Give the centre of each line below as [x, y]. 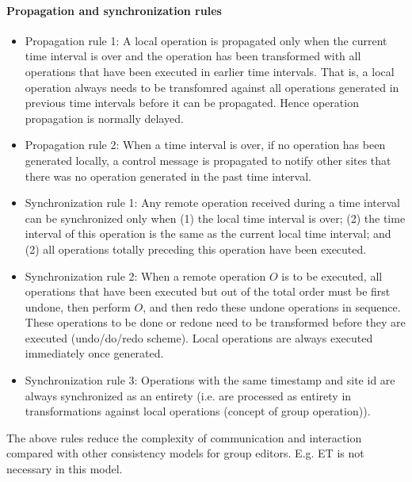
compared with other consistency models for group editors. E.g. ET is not [185, 453]
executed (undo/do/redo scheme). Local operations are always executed [199, 337]
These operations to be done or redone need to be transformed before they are [215, 322]
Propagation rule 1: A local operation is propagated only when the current [206, 40]
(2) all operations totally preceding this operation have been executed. [196, 249]
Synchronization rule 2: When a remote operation [145, 275]
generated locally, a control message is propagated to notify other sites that [208, 160]
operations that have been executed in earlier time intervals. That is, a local [210, 71]
